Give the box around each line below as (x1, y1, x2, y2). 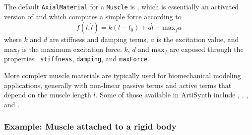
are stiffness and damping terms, (49, 34, 148, 45)
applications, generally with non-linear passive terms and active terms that (4, 80, 232, 90)
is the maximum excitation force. (22, 44, 122, 54)
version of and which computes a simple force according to (4, 11, 182, 21)
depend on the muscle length (4, 90, 91, 100)
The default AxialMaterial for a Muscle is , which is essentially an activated (4, 1, 239, 11)
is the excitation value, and (156, 34, 239, 45)
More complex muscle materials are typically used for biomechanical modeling (4, 70, 241, 81)
